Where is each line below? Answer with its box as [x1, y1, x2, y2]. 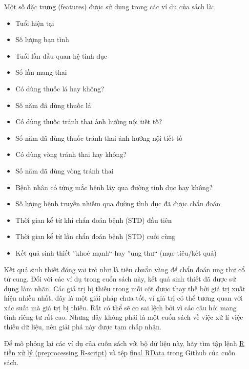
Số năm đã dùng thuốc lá [15, 100, 91, 110]
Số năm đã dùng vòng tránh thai [15, 165, 114, 175]
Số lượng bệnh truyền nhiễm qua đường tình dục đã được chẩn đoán [15, 198, 221, 209]
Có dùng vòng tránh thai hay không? [15, 149, 126, 159]
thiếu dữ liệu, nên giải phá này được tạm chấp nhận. [4, 322, 162, 332]
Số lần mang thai [15, 67, 67, 77]
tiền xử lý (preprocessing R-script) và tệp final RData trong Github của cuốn [4, 347, 235, 358]
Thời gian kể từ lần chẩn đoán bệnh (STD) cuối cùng [15, 231, 176, 241]
